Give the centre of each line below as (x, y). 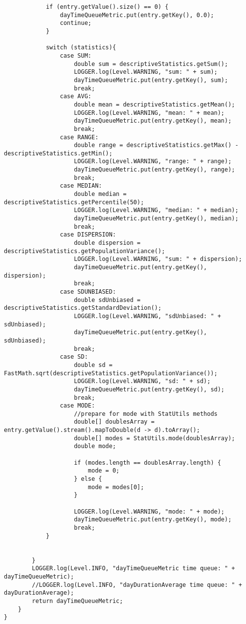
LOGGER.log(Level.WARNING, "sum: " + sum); (146, 72)
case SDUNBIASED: (88, 291)
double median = (100, 194)
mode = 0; (104, 471)
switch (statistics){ (81, 48)
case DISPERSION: (88, 235)
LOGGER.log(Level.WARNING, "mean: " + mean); (149, 113)
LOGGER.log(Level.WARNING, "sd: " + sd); (142, 381)
